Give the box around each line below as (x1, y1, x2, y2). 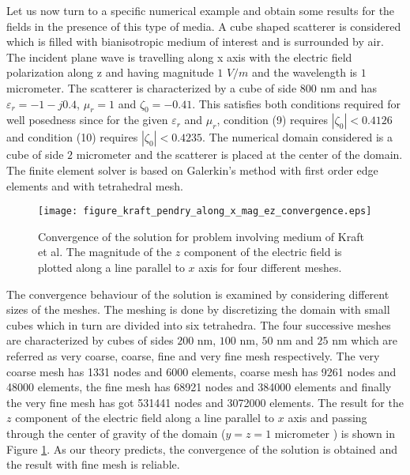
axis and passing (288, 409, 367, 426)
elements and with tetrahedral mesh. (6, 177, 183, 194)
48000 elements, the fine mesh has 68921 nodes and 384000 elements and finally (6, 379, 392, 395)
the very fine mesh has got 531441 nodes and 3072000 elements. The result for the (6, 394, 404, 410)
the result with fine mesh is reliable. (6, 456, 180, 473)
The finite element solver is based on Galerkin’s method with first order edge (6, 161, 378, 178)
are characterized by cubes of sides (6, 332, 174, 349)
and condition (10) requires (6, 129, 138, 145)
